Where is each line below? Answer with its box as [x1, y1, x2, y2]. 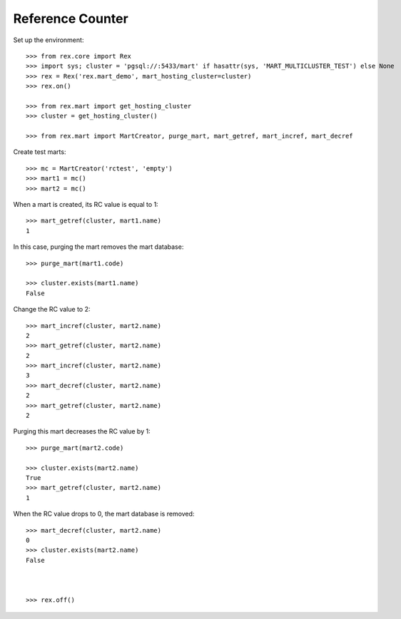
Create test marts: [13, 148, 66, 156]
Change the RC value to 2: [13, 305, 91, 314]
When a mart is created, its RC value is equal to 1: [13, 200, 158, 209]
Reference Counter [13, 11, 128, 26]
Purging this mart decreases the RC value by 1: [13, 427, 151, 436]
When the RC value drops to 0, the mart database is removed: [13, 510, 195, 518]
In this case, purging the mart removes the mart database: [13, 242, 184, 251]
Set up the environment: [13, 36, 84, 44]
